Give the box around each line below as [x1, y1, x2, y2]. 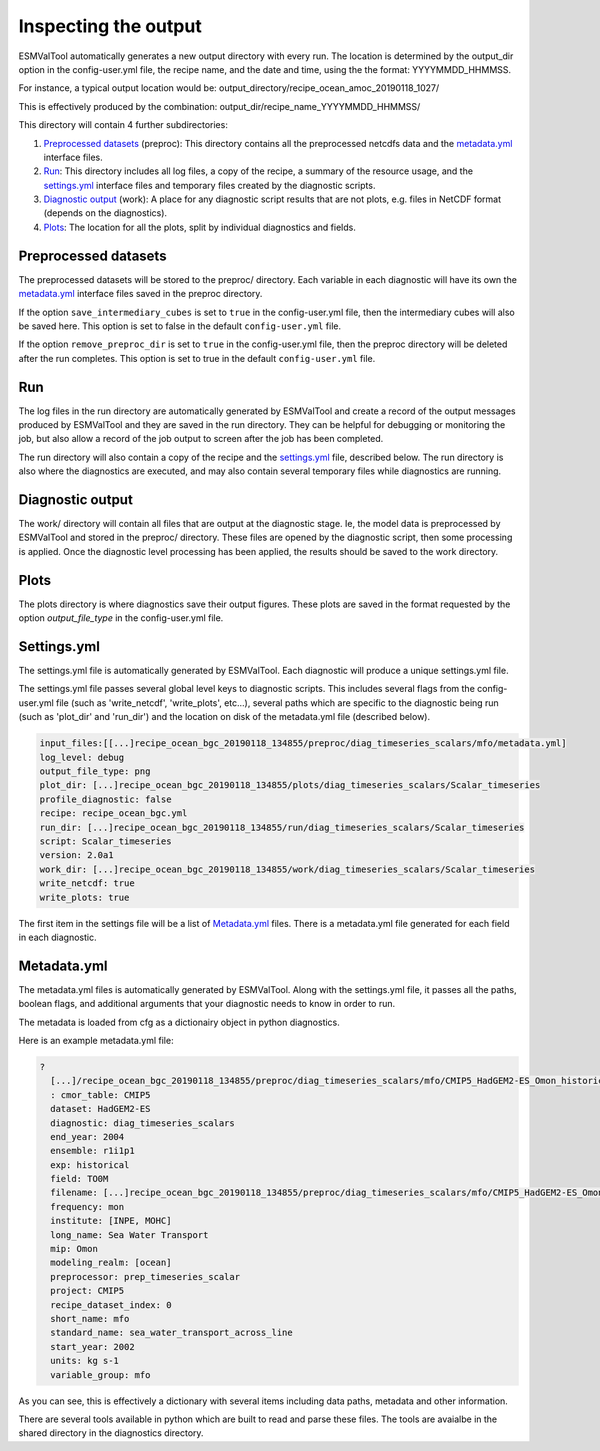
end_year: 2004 [50, 1131, 125, 1142]
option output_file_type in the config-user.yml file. [18, 612, 224, 624]
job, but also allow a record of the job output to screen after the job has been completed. [18, 433, 384, 445]
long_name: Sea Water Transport [50, 1229, 209, 1240]
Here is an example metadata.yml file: [18, 1034, 174, 1046]
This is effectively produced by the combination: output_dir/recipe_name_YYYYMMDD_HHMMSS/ [18, 100, 421, 112]
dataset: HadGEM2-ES [50, 1103, 151, 1115]
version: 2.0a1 [39, 850, 114, 861]
